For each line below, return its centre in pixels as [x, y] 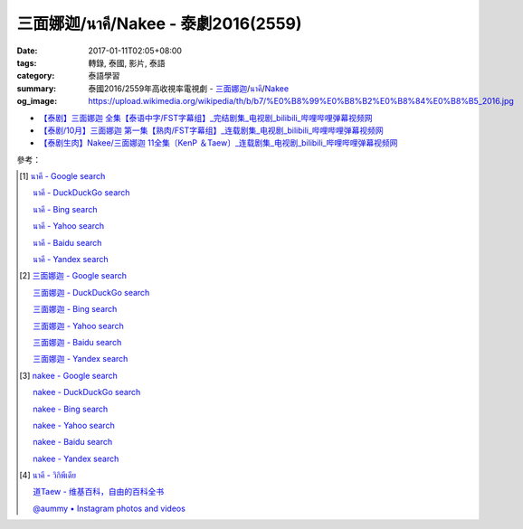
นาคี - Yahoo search [69, 226]
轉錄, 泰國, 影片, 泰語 [127, 62]
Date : [27, 51]
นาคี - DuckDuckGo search [81, 193]
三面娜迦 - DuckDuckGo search [91, 292]
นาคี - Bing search [66, 209]
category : [36, 76]
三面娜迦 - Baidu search [77, 342]
